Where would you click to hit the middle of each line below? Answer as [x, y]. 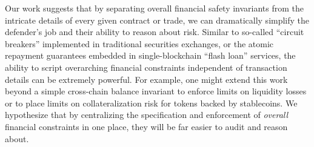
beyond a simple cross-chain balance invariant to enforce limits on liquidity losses [156, 91]
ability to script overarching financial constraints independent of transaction [146, 67]
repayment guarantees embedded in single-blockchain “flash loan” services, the [150, 55]
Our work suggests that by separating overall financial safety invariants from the [155, 8]
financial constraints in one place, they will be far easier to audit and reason [146, 126]
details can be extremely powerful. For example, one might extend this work [146, 79]
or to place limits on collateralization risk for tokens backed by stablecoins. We [151, 103]
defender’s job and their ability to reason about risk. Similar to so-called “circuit [155, 32]
